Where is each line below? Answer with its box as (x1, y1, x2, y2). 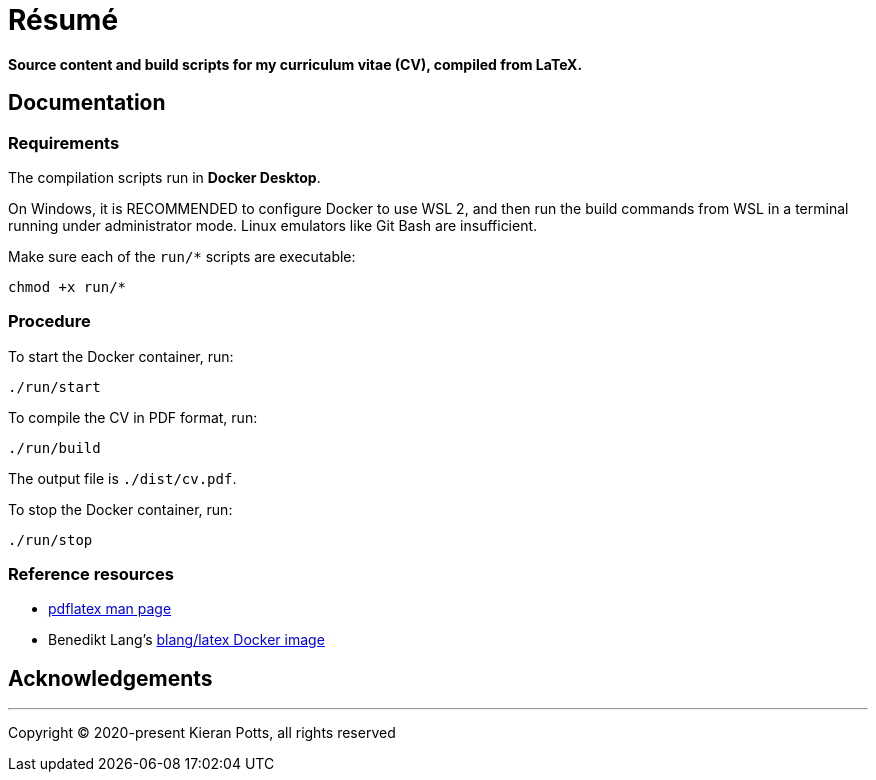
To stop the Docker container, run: (8, 500, 233, 518)
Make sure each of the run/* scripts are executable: (8, 247, 356, 265)
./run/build (8, 439, 101, 456)
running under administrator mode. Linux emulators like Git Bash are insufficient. (8, 216, 538, 234)
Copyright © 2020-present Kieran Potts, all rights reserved (8, 724, 396, 742)
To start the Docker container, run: (8, 347, 234, 365)
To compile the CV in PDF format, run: (8, 408, 258, 426)
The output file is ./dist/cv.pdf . (8, 469, 237, 487)
